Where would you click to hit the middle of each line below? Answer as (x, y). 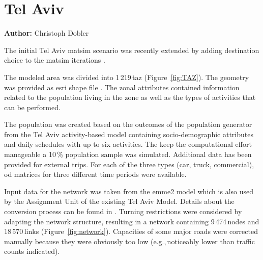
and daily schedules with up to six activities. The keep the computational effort (128, 144)
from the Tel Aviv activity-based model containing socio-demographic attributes (129, 134)
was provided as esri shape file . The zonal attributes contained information (122, 87)
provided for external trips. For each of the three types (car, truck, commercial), (129, 164)
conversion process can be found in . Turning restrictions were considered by (123, 211)
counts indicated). (32, 251)
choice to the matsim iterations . (55, 60)
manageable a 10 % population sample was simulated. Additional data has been (128, 154)
